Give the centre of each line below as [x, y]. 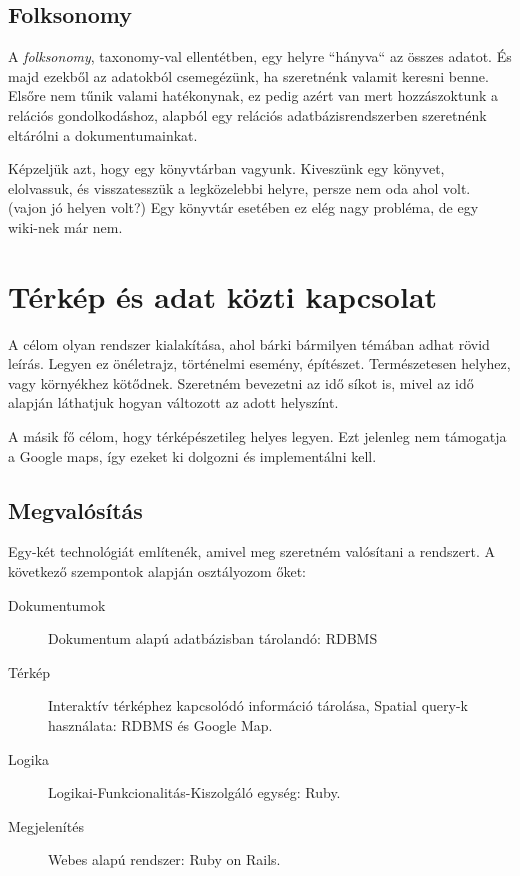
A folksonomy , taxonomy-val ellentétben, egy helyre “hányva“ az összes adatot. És [260, 56]
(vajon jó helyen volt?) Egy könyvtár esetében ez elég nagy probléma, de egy [243, 207]
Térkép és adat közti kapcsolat [223, 295]
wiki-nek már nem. [65, 226]
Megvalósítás [75, 509]
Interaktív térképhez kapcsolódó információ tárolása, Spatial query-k [258, 705]
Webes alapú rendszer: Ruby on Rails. [164, 859]
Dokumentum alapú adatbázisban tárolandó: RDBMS [213, 638]
